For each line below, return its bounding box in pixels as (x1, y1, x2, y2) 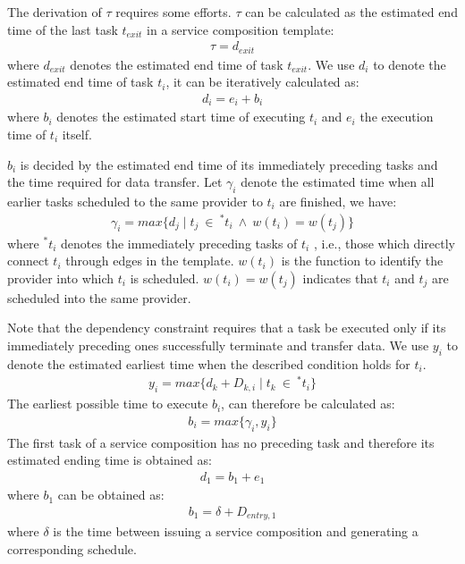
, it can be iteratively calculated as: (165, 72, 359, 91)
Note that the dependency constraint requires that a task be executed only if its (7, 318, 446, 337)
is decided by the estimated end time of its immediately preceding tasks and (20, 155, 438, 173)
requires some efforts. (115, 3, 232, 21)
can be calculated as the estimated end (245, 3, 458, 21)
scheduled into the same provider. (7, 288, 191, 307)
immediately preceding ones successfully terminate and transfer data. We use (7, 335, 429, 354)
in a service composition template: (147, 20, 334, 38)
